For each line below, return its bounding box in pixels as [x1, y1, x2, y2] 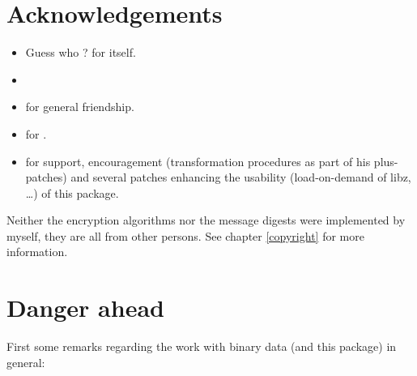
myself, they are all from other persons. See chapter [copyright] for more [6, 227, 364, 244]
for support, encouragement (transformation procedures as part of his [25, 152, 371, 169]
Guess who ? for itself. [25, 44, 136, 61]
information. [6, 243, 68, 260]
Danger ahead [6, 291, 164, 324]
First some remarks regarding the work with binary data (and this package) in [6, 338, 397, 355]
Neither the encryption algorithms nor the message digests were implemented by [6, 211, 406, 229]
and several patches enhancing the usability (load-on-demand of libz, [70, 169, 411, 186]
